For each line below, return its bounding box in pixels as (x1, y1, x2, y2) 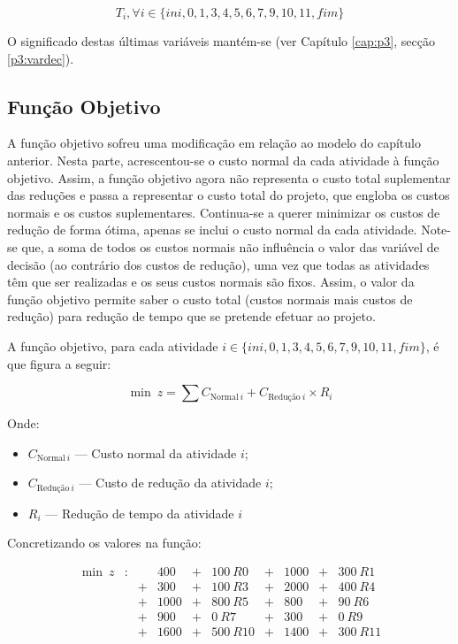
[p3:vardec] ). (7, 49, 74, 67)
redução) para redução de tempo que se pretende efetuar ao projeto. (7, 307, 376, 326)
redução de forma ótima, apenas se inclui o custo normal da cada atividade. (7, 220, 417, 239)
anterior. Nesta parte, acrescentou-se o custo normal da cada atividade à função (7, 150, 439, 169)
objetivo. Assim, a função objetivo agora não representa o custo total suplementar (7, 168, 451, 187)
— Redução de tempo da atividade (45, 503, 234, 522)
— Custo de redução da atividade (79, 473, 262, 492)
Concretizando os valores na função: (7, 533, 202, 552)
